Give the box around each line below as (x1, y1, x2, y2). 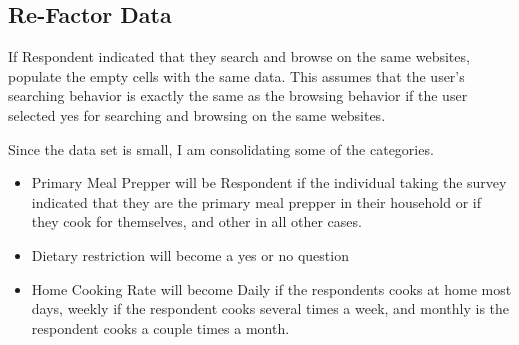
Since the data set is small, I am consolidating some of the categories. (8, 138, 434, 159)
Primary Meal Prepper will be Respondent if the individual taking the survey (31, 172, 507, 193)
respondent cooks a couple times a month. (31, 317, 290, 338)
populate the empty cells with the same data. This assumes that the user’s (8, 65, 465, 86)
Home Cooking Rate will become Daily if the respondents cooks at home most (31, 278, 512, 299)
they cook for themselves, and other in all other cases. (31, 211, 362, 232)
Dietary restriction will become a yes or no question (31, 244, 349, 265)
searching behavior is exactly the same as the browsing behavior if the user (8, 85, 468, 106)
